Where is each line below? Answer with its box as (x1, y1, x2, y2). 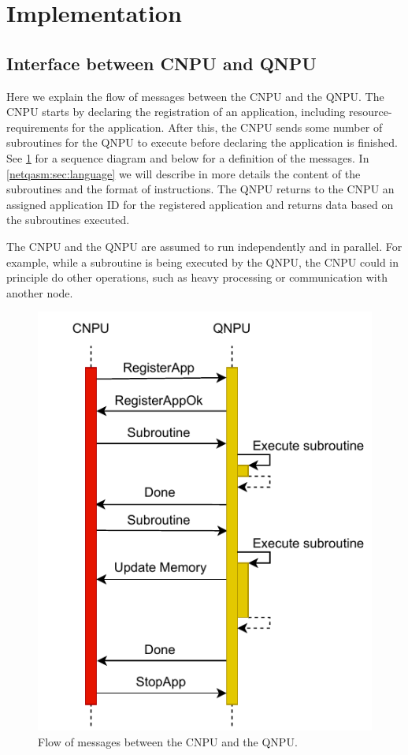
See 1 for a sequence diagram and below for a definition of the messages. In (6, 149, 369, 166)
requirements (6, 118, 69, 135)
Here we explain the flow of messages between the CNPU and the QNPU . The (6, 88, 384, 104)
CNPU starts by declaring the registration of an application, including (6, 103, 346, 120)
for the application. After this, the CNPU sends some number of (72, 118, 383, 135)
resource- (349, 103, 392, 120)
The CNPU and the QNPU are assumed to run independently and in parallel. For (6, 237, 402, 254)
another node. (6, 284, 73, 301)
